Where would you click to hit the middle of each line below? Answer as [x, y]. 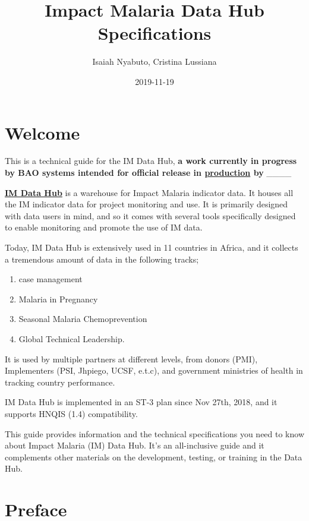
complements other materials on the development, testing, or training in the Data [154, 457]
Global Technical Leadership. [72, 338]
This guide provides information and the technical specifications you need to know [155, 433]
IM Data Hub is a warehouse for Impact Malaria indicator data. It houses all [149, 192]
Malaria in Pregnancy [58, 299]
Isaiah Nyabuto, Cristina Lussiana [154, 61]
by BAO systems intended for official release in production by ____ [148, 173]
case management [51, 279]
